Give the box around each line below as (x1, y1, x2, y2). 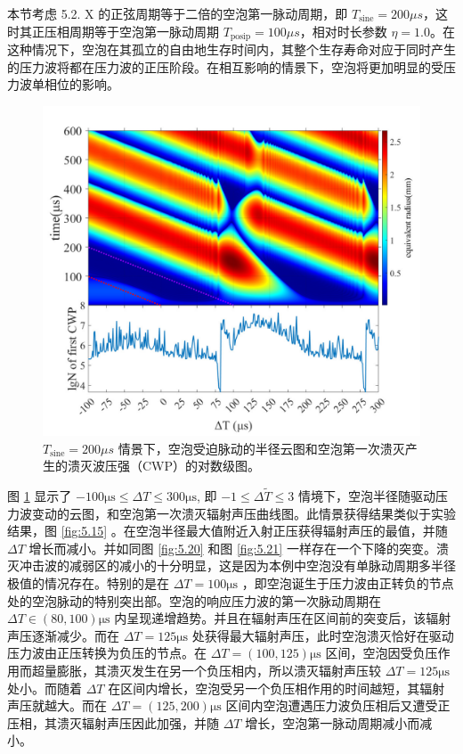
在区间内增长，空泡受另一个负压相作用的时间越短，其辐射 (108, 678, 445, 697)
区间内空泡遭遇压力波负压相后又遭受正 (225, 696, 451, 715)
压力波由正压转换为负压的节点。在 (7, 643, 207, 662)
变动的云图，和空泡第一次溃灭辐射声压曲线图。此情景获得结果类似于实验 (31, 504, 456, 522)
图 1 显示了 (7, 487, 72, 504)
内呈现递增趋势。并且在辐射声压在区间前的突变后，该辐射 (114, 609, 451, 627)
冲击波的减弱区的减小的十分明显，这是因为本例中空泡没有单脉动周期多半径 (19, 556, 456, 575)
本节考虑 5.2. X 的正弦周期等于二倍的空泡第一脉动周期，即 (7, 4, 348, 22)
